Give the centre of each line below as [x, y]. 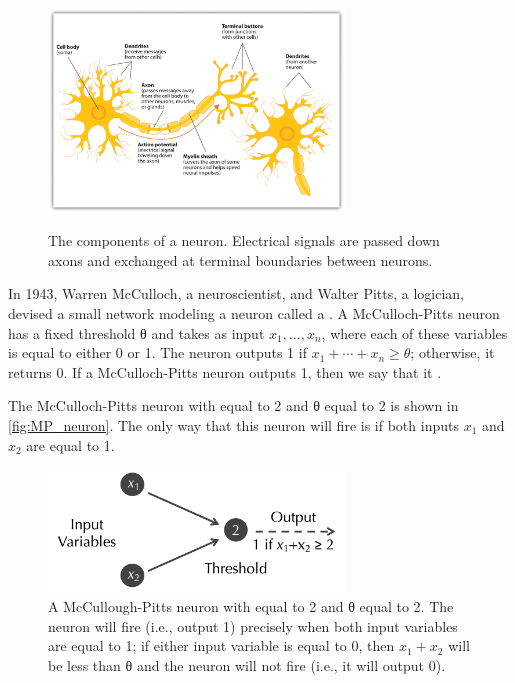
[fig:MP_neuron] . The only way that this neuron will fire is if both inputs [233, 424]
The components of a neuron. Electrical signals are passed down [244, 240]
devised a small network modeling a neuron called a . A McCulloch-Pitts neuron [254, 313]
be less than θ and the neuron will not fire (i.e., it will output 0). [247, 664]
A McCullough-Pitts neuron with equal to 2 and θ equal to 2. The [251, 606]
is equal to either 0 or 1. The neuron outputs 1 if [157, 352]
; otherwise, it [452, 352]
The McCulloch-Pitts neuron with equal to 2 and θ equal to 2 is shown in [233, 405]
